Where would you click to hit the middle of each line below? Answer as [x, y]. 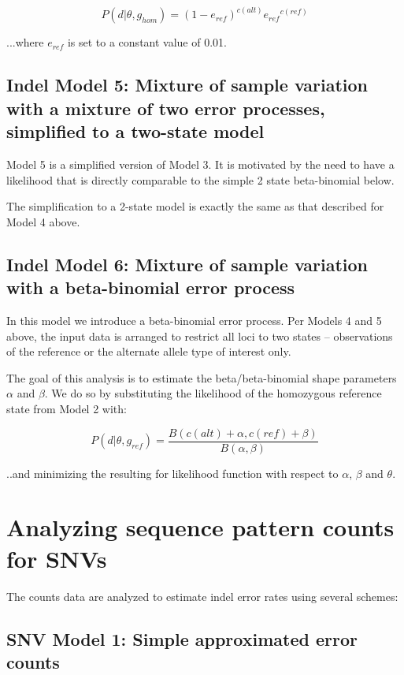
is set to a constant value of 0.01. [147, 42]
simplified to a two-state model [135, 131]
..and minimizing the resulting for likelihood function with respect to [172, 473]
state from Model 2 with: [67, 408]
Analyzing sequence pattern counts [200, 527]
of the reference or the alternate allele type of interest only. [149, 351]
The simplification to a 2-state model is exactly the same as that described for [195, 206]
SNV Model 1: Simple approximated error [182, 638]
